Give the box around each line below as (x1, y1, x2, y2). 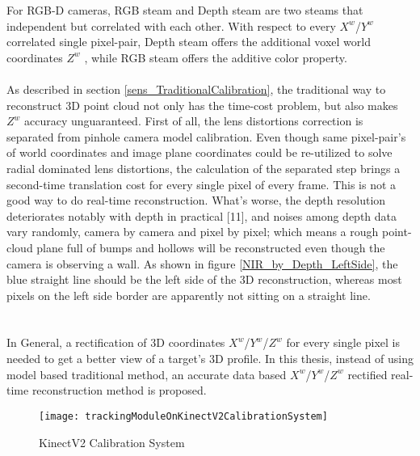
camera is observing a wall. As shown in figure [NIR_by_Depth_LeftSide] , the (6, 255, 398, 272)
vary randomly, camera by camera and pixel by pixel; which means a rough (6, 223, 379, 240)
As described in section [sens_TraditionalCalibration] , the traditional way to (6, 80, 386, 97)
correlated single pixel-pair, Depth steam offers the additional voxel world (6, 33, 371, 50)
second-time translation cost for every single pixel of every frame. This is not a (6, 175, 397, 192)
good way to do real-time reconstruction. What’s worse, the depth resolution (6, 192, 386, 209)
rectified (347, 365, 388, 382)
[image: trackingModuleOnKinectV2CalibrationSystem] (39, 410, 328, 422)
